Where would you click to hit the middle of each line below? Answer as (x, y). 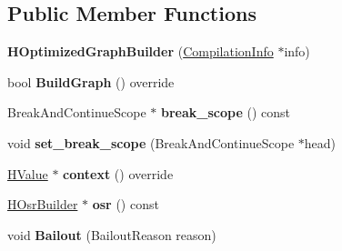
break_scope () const (226, 112)
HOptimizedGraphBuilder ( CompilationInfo (141, 51)
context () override (118, 173)
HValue (28, 173)
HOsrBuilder (43, 204)
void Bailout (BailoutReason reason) (112, 234)
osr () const (126, 204)
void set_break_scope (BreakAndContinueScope (151, 142)
